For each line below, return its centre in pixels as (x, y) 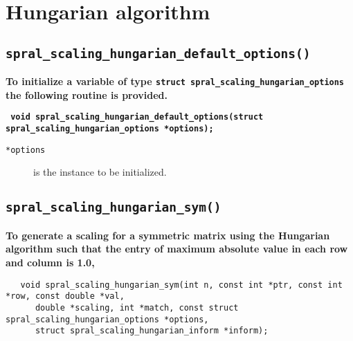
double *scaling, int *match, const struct (137, 307)
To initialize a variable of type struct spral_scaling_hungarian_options (175, 81)
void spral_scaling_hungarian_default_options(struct (137, 117)
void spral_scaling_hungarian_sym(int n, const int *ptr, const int (181, 285)
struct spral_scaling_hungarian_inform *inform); (152, 331)
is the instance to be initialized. (100, 172)
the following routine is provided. (87, 94)
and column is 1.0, (50, 262)
